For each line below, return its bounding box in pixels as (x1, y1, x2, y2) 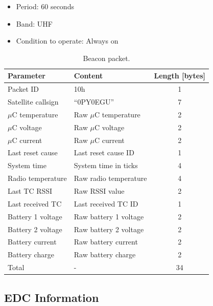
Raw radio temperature (74, 173, 147, 183)
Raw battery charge (74, 249, 136, 260)
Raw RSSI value (74, 185, 125, 196)
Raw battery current (74, 236, 138, 247)
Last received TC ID (74, 198, 138, 209)
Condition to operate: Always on (16, 35, 119, 46)
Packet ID (8, 84, 39, 94)
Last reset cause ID (74, 147, 134, 158)
